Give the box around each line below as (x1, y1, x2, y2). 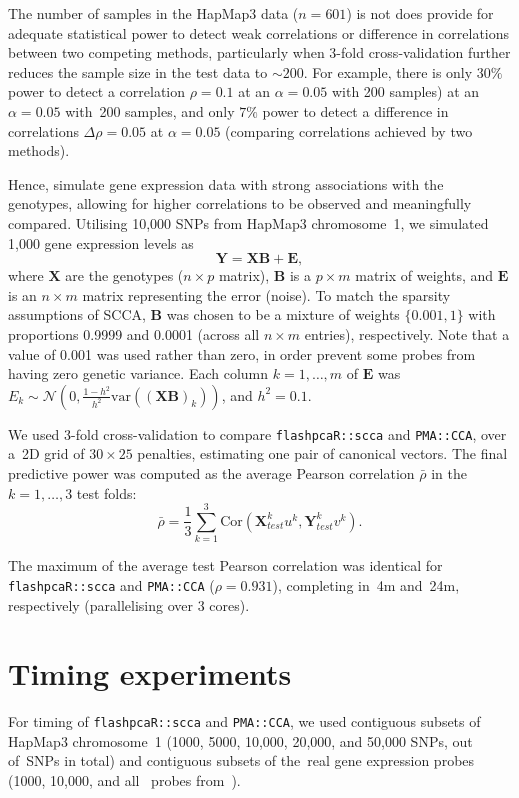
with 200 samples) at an (331, 81, 480, 102)
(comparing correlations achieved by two (225, 120, 473, 141)
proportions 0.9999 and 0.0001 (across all (8, 323, 260, 344)
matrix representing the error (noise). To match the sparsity (82, 284, 451, 305)
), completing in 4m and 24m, (272, 574, 460, 595)
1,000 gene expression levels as (8, 232, 194, 253)
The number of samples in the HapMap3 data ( (8, 3, 299, 23)
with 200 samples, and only (65, 100, 235, 121)
